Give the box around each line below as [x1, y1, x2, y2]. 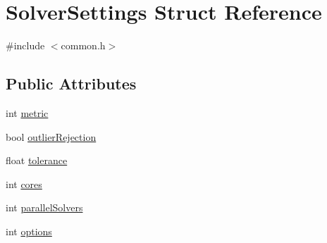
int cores [6, 176, 42, 191]
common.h [61, 38, 106, 53]
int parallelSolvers [6, 200, 83, 215]
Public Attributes [6, 73, 137, 94]
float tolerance [6, 153, 68, 168]
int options [6, 223, 52, 238]
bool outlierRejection [6, 129, 97, 144]
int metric [6, 105, 49, 120]
